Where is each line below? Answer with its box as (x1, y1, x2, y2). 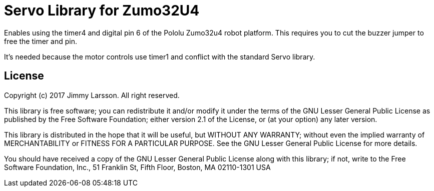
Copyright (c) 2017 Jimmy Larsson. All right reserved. (4, 90, 180, 99)
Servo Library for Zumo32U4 (4, 2, 200, 19)
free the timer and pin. (4, 36, 77, 45)
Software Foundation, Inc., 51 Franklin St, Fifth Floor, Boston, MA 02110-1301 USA (4, 162, 271, 171)
